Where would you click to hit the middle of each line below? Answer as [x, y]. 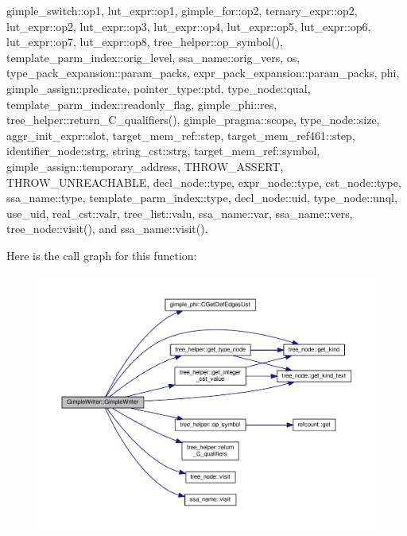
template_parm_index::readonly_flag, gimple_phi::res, [142, 104]
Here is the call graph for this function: [102, 255]
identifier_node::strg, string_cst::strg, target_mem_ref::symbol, [163, 151]
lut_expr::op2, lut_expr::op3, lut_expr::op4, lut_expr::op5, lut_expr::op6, [189, 26]
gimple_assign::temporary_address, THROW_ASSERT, [145, 166]
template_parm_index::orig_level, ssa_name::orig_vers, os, [153, 57]
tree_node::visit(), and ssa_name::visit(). [107, 229]
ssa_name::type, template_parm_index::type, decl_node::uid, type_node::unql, [202, 198]
